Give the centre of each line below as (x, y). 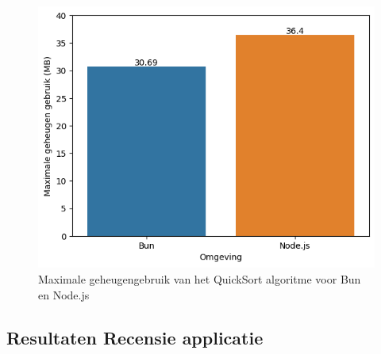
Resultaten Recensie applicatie (135, 337)
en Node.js (64, 294)
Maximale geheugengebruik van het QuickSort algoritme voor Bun (200, 279)
